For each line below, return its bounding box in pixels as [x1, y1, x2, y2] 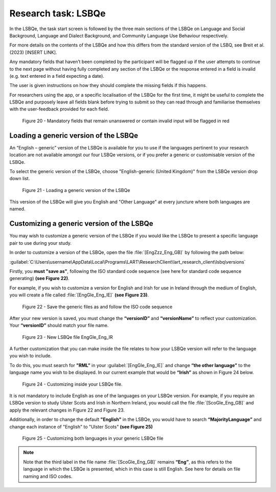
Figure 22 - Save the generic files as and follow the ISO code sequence [22, 304, 173, 310]
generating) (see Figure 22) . [9, 275, 70, 282]
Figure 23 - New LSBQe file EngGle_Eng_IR [22, 334, 113, 340]
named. [9, 206, 26, 212]
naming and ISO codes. [23, 473, 73, 479]
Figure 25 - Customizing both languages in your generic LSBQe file [22, 435, 164, 441]
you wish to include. [9, 353, 52, 359]
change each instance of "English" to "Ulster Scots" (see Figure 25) [9, 423, 153, 430]
